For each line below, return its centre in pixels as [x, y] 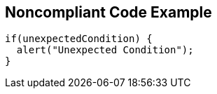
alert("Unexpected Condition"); [105, 50]
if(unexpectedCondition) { [79, 39]
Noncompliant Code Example [108, 12]
